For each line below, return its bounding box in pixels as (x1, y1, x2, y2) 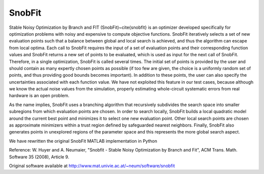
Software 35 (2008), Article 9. (9, 154, 69, 160)
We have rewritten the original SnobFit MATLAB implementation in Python (9, 138, 157, 144)
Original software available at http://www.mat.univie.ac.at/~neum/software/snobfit (9, 163, 175, 169)
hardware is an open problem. (9, 93, 69, 99)
